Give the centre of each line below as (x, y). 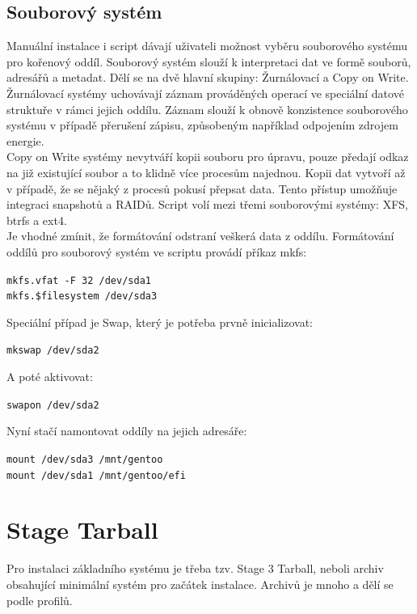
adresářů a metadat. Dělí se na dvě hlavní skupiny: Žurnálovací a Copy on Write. (208, 77)
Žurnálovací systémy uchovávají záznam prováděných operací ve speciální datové (205, 93)
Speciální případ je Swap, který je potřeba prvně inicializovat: (160, 322)
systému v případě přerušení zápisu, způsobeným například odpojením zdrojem (202, 125)
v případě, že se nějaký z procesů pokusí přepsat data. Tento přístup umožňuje (202, 188)
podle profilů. (40, 600)
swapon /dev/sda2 (53, 405)
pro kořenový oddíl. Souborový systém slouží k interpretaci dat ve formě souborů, (209, 61)
